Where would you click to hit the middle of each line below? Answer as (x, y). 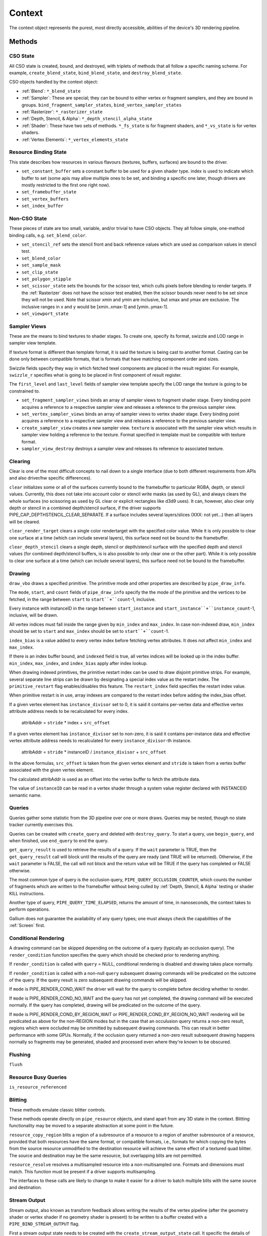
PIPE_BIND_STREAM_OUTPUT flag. (44, 1224)
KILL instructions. (27, 893)
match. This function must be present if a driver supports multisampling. (83, 1171)
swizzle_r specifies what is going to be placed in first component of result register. (95, 375)
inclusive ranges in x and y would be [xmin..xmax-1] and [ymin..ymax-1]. (95, 307)
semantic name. (25, 795)
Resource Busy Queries (38, 1077)
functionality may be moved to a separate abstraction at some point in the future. (91, 1126)
